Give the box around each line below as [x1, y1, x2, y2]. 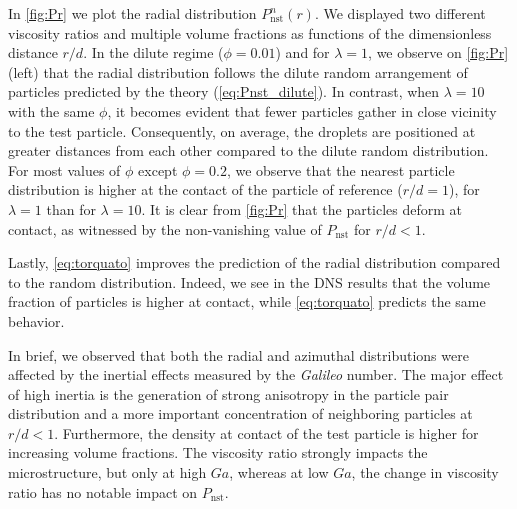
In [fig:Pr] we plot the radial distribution [8, 3, 257, 23]
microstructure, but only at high [8, 462, 207, 483]
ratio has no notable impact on [8, 481, 198, 502]
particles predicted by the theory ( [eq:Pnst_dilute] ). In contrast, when [8, 81, 440, 102]
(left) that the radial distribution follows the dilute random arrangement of [8, 61, 468, 82]
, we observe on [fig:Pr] [368, 42, 509, 63]
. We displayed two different [314, 3, 486, 23]
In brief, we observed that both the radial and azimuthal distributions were [8, 344, 469, 365]
